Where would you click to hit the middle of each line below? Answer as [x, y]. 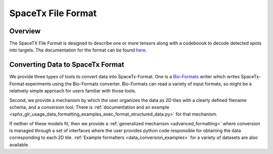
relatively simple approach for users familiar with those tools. [73, 91]
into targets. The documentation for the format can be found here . [78, 50]
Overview [25, 31]
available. [19, 144]
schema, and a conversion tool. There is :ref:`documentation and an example [89, 107]
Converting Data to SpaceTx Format [67, 65]
